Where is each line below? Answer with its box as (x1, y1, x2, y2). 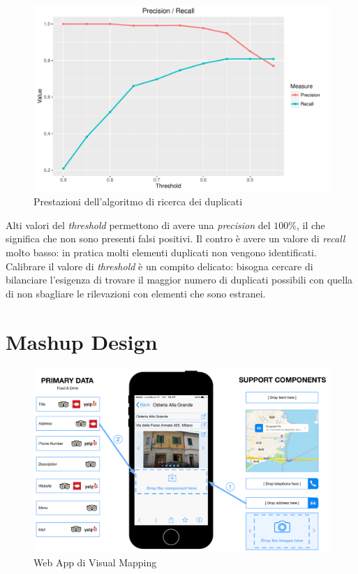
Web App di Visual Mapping (33, 554, 157, 569)
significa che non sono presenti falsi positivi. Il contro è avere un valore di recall (6, 231, 345, 246)
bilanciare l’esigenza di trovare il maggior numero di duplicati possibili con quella (6, 272, 353, 287)
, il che (296, 217, 325, 232)
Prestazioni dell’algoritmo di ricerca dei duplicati (33, 194, 243, 209)
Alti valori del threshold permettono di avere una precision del (6, 217, 271, 232)
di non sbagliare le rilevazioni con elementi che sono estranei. (6, 286, 266, 300)
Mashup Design (6, 327, 158, 355)
